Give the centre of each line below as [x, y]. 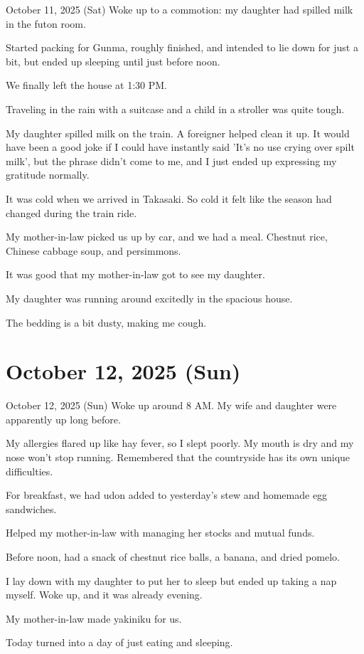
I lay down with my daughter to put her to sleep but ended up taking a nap [171, 580]
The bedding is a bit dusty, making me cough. [106, 322]
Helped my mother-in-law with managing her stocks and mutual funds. [160, 533]
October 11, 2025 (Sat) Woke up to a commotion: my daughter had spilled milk [180, 9]
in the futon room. [46, 23]
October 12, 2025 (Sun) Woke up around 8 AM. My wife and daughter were [171, 405]
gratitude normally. [48, 175]
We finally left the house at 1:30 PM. [87, 85]
